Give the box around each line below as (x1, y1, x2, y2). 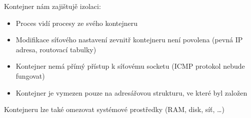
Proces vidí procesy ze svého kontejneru (15, 17, 137, 28)
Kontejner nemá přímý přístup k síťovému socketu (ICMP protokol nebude (15, 61, 245, 71)
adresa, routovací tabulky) (15, 44, 96, 54)
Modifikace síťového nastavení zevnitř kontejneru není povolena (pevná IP (15, 34, 243, 45)
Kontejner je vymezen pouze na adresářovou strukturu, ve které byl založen (15, 87, 247, 98)
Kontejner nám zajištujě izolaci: (4, 1, 101, 11)
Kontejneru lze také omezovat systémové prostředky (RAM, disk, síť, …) (4, 104, 224, 115)
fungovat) (15, 70, 45, 81)
